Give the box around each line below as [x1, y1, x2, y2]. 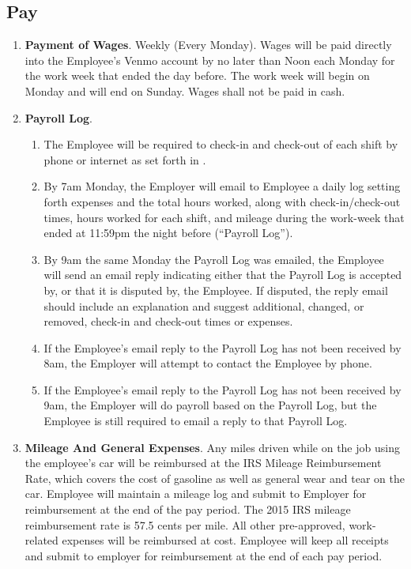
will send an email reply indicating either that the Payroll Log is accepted [43, 266, 402, 283]
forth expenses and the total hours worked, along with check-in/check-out [43, 193, 401, 209]
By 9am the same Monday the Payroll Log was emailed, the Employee [43, 251, 384, 267]
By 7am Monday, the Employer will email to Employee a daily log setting [43, 178, 401, 194]
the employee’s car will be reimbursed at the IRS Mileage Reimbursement [25, 454, 382, 471]
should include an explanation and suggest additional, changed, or [43, 297, 364, 314]
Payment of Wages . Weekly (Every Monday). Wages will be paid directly [25, 36, 392, 53]
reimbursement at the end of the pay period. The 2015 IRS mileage [25, 501, 351, 518]
